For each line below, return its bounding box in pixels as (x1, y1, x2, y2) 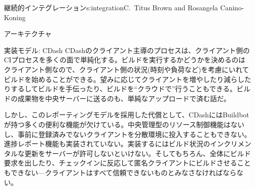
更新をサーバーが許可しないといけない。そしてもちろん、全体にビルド (24, 148, 251, 158)
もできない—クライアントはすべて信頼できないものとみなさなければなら (4, 167, 237, 177)
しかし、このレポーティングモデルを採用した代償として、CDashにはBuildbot (4, 109, 250, 120)
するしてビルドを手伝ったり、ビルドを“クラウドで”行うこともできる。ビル (10, 83, 251, 94)
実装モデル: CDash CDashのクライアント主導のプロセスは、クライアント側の (4, 45, 250, 55)
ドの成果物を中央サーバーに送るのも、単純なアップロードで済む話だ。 (4, 93, 231, 103)
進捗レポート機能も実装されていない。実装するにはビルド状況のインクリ (4, 138, 238, 149)
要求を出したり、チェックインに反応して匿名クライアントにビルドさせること (4, 158, 251, 168)
